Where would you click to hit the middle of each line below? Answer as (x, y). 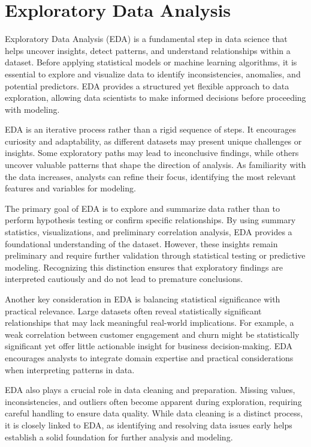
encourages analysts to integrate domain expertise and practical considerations (149, 357)
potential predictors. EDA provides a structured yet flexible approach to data (147, 85)
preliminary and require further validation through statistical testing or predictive (155, 255)
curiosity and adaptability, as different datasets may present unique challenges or (153, 141)
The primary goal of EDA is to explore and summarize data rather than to (142, 208)
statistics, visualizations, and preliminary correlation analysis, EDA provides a (149, 232)
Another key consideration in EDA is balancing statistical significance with (143, 299)
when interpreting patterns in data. (70, 369)
